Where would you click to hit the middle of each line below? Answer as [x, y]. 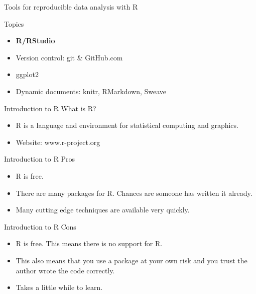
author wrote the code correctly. [65, 270]
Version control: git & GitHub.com [69, 57]
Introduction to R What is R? [50, 108]
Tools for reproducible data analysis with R [71, 7]
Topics [14, 23]
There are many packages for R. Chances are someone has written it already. [134, 193]
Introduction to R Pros [39, 159]
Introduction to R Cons [40, 226]
